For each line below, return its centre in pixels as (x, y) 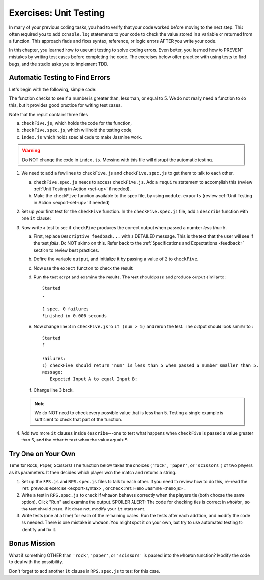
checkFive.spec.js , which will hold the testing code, (77, 130)
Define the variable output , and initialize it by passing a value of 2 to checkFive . (116, 259)
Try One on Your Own (42, 454)
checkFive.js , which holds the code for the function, (77, 123)
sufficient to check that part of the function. (78, 419)
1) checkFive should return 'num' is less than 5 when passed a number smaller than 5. (151, 365)
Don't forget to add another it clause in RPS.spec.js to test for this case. (85, 571)
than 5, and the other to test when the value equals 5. (75, 440)
